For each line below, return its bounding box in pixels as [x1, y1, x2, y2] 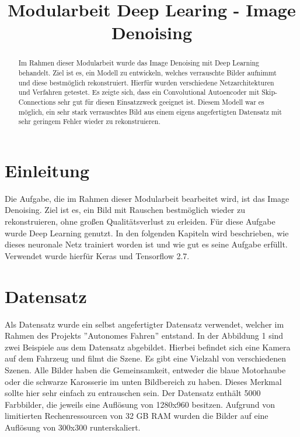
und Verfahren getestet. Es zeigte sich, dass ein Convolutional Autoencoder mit [18, 87, 260, 97]
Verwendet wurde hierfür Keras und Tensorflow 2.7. [5, 249, 190, 261]
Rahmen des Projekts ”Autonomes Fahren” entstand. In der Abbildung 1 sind [5, 329, 284, 342]
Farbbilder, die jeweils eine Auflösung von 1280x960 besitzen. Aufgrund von [5, 398, 275, 410]
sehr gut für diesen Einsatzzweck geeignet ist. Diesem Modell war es [58, 97, 264, 106]
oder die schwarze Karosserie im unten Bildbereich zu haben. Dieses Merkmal [5, 375, 282, 387]
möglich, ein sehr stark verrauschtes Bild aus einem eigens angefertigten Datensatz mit [18, 106, 282, 116]
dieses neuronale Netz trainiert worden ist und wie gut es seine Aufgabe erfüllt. [5, 238, 288, 250]
